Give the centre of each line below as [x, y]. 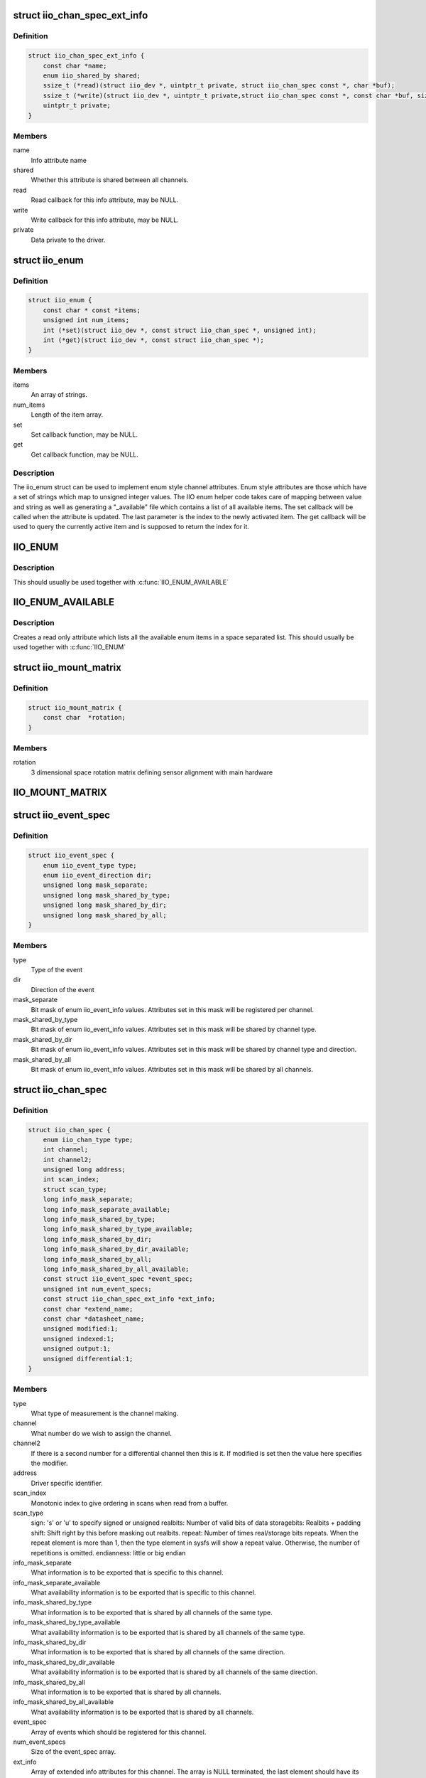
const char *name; [75, 65]
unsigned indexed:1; [79, 1338]
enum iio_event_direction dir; [97, 875]
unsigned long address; [84, 1170]
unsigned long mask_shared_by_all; [105, 915]
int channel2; [67, 1160]
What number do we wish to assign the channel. [101, 1433]
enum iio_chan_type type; [88, 1139]
